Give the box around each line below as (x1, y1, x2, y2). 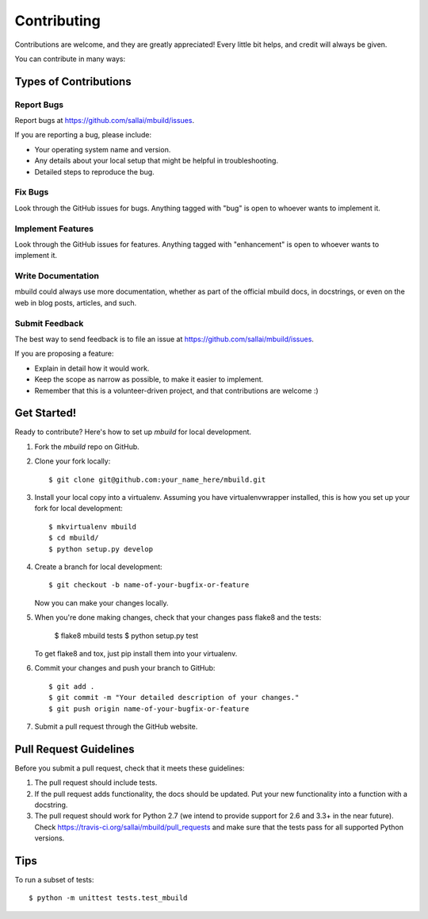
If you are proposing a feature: (14, 349, 114, 359)
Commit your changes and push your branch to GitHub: (34, 663, 216, 673)
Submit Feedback (14, 317, 84, 329)
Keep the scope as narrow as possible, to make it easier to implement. (34, 375, 264, 384)
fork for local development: (34, 504, 123, 513)
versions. (34, 833, 65, 843)
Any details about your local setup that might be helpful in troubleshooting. (34, 156, 279, 166)
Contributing (14, 12, 101, 29)
